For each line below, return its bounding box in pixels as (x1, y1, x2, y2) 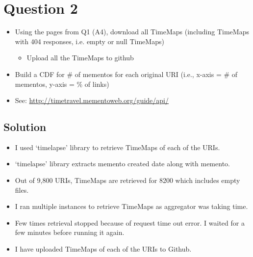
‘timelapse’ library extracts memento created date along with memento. (15, 158, 230, 169)
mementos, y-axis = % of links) (15, 78, 109, 89)
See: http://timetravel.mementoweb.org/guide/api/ (15, 95, 169, 105)
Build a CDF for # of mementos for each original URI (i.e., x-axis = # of (15, 69, 238, 79)
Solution (3, 119, 47, 134)
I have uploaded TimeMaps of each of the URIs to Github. (15, 244, 192, 254)
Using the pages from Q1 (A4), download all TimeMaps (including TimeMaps (15, 26, 249, 37)
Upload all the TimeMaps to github (26, 52, 134, 63)
